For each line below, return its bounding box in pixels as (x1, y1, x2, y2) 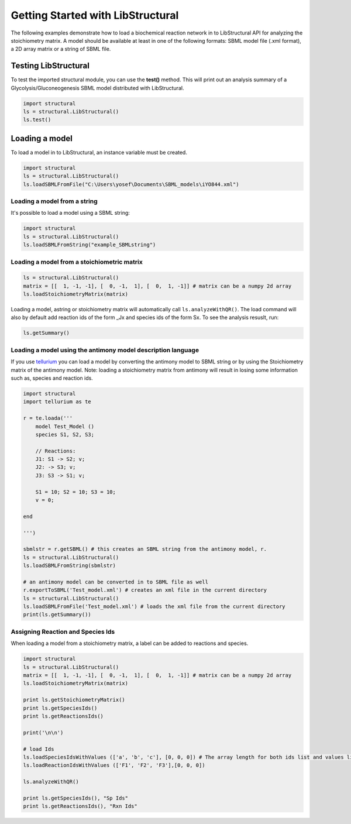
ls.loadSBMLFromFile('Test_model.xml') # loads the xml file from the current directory (23, 603, 286, 610)
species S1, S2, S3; (35, 431, 95, 438)
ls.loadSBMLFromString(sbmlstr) (23, 562, 116, 569)
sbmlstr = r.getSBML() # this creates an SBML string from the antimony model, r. (23, 546, 267, 552)
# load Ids (23, 746, 54, 752)
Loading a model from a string (11, 197, 98, 205)
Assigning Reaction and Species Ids (11, 627, 115, 636)
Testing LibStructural (11, 61, 90, 71)
